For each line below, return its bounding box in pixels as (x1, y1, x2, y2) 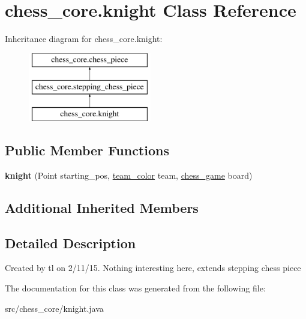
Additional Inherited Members (5, 198, 199, 216)
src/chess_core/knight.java (5, 302, 104, 314)
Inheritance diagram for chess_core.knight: (5, 32, 163, 45)
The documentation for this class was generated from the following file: (5, 282, 266, 294)
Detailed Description (5, 233, 136, 252)
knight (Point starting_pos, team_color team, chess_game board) (5, 168, 253, 181)
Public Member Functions (5, 141, 169, 159)
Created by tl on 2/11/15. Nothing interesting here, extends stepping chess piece (5, 261, 301, 274)
